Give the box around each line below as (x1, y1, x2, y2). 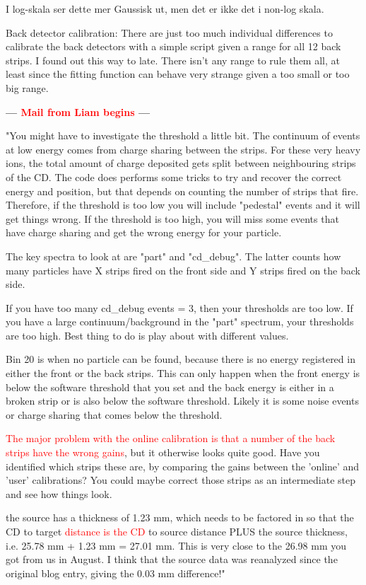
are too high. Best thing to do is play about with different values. (6, 328, 289, 342)
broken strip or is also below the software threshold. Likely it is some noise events (6, 393, 359, 408)
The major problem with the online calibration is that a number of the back (6, 431, 336, 446)
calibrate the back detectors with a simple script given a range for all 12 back (6, 39, 341, 54)
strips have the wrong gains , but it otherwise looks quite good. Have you (6, 445, 320, 460)
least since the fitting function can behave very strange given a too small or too (6, 66, 350, 81)
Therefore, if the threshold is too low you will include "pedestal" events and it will (6, 197, 360, 212)
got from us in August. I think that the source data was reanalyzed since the (6, 552, 338, 567)
